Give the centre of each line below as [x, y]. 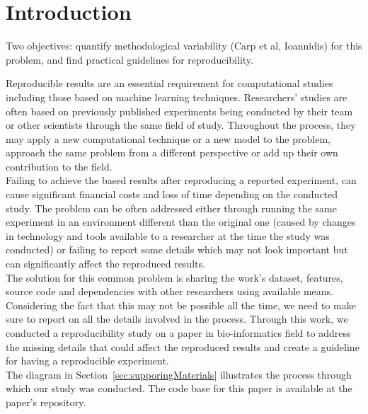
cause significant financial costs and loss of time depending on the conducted [172, 194]
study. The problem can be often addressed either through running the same [171, 208]
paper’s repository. [46, 402]
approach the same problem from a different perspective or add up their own [172, 153]
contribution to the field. [59, 166]
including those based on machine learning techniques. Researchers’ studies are [177, 97]
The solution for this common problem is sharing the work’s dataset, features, [174, 277]
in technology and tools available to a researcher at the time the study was [168, 235]
